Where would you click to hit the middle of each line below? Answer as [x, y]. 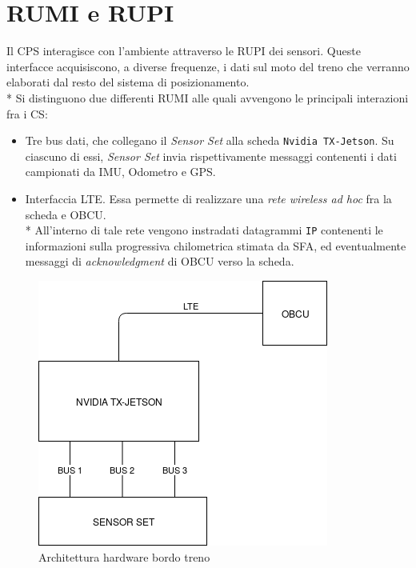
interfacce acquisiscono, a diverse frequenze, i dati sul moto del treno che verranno [208, 66]
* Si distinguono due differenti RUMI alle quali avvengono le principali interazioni [208, 97]
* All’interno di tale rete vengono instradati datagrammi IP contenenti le [204, 230]
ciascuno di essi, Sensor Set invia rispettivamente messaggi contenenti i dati [211, 156]
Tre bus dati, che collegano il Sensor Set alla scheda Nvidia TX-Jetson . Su [210, 140]
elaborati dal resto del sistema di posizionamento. [128, 82]
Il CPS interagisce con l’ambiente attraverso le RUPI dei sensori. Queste [184, 51]
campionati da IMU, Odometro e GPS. [120, 172]
